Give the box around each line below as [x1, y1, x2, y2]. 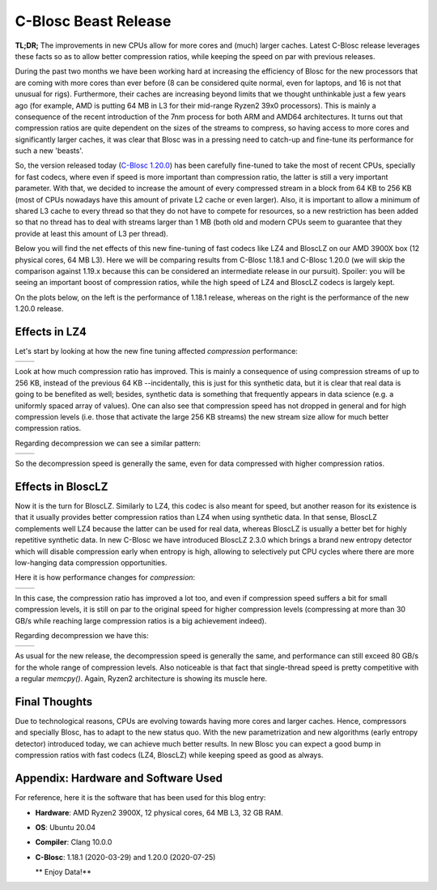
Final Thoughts [15, 695, 93, 709]
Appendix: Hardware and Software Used [15, 772, 223, 786]
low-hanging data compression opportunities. [15, 558, 168, 568]
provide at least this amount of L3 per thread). [15, 228, 169, 238]
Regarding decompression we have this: [15, 630, 149, 640]
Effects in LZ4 [15, 325, 87, 339]
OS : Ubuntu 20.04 [35, 822, 96, 832]
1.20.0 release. [15, 304, 64, 313]
